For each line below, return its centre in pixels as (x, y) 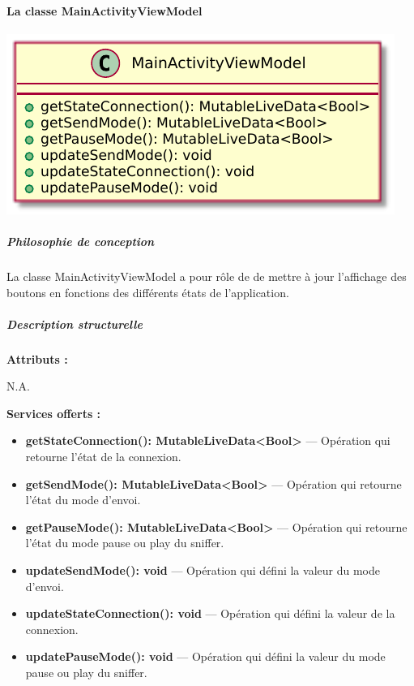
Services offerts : (54, 413)
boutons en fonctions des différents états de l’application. (148, 292)
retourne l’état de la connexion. (103, 457)
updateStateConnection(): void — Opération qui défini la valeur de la (210, 613)
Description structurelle (75, 324)
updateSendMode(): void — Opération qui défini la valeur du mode (203, 570)
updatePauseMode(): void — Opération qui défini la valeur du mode (205, 656)
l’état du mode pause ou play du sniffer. (125, 543)
